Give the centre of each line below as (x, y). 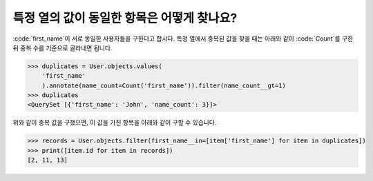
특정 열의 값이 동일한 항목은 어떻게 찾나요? (125, 18)
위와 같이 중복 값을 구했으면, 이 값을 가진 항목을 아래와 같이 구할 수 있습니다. (115, 123)
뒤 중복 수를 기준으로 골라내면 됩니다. (63, 47)
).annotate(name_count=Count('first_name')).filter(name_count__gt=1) (164, 85)
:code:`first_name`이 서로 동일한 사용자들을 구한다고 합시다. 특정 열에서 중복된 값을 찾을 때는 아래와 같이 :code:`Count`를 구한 (183, 39)
